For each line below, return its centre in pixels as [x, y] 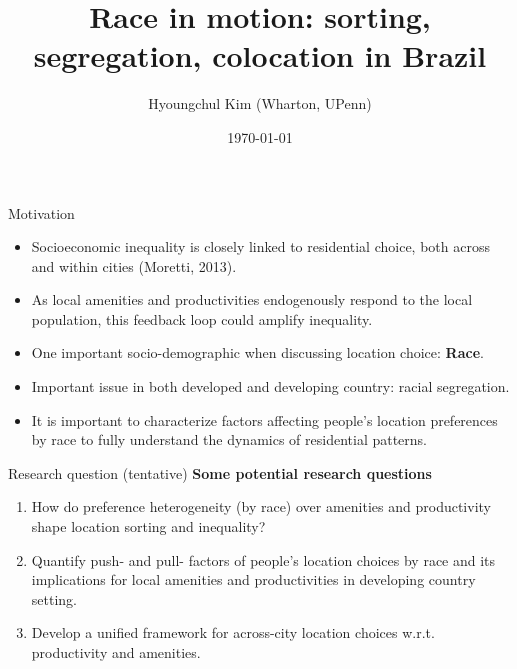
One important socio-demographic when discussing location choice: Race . [257, 352]
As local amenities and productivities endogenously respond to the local [252, 299]
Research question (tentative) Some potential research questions [220, 472]
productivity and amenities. [116, 652]
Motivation [41, 212]
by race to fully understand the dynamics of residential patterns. [229, 439]
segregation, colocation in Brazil [260, 55]
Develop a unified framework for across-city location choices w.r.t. [233, 632]
